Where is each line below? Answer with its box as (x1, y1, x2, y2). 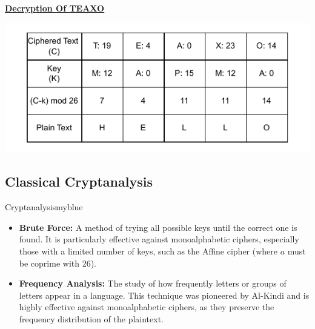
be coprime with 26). (19, 256, 97, 269)
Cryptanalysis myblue (5, 201, 83, 213)
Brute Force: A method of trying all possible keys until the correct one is (19, 221, 297, 233)
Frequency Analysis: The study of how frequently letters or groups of (19, 277, 287, 290)
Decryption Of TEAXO (5, 2, 105, 14)
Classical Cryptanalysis (5, 172, 153, 191)
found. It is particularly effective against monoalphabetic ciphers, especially (19, 233, 299, 245)
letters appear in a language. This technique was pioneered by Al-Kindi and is (19, 288, 310, 301)
